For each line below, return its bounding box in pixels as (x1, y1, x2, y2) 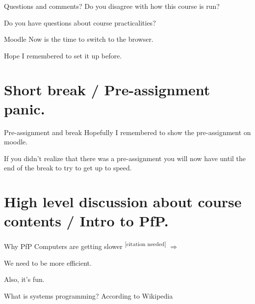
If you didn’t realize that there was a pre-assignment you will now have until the (4, 153, 246, 163)
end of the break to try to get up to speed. (4, 163, 132, 173)
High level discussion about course (4, 192, 242, 212)
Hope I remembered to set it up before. (4, 50, 122, 60)
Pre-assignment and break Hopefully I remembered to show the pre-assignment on (4, 127, 251, 137)
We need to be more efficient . (4, 257, 92, 268)
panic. (4, 98, 45, 118)
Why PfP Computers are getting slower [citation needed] (4, 240, 166, 251)
